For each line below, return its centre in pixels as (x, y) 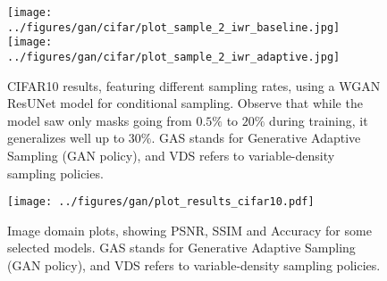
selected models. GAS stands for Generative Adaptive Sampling (181, 248)
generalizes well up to (66, 138)
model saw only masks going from (100, 120)
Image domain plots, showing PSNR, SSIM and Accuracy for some (189, 230)
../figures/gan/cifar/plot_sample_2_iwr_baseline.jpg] (174, 27)
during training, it (319, 120)
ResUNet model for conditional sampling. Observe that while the (185, 103)
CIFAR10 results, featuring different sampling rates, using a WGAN (194, 85)
